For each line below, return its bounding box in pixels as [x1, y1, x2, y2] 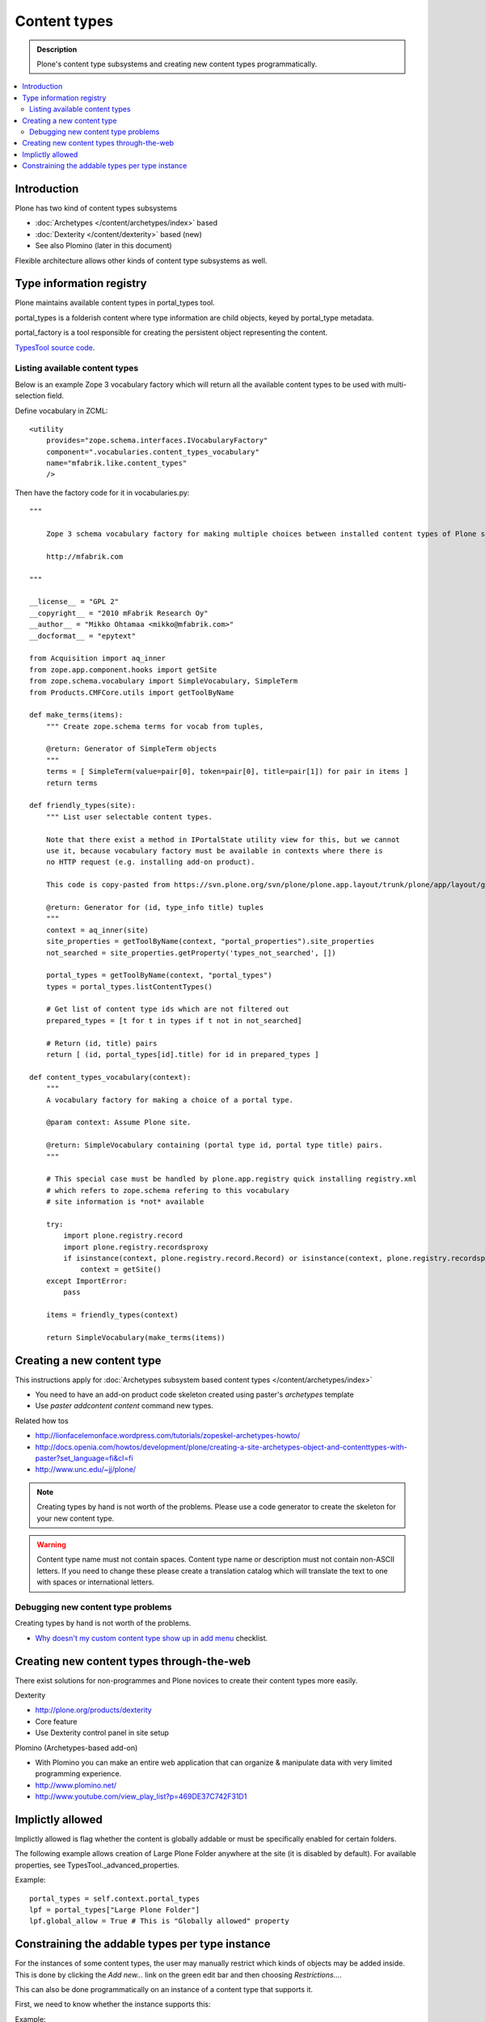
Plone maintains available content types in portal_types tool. [15, 298, 216, 307]
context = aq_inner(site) [45, 925, 150, 934]
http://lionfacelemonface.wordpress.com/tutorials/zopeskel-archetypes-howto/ [35, 1431, 301, 1440]
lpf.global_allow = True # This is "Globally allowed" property [29, 1917, 290, 1926]
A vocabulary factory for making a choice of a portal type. [45, 1095, 294, 1104]
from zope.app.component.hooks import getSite [29, 665, 217, 675]
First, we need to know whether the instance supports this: [15, 1999, 211, 2009]
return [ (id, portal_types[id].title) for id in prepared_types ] [45, 1050, 319, 1060]
